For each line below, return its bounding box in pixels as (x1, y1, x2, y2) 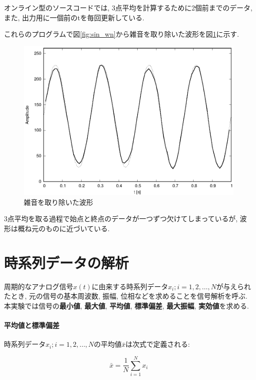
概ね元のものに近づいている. (17, 223, 110, 233)
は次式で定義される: (125, 339, 190, 349)
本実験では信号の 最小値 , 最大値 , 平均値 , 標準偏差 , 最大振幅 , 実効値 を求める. (4, 300, 249, 311)
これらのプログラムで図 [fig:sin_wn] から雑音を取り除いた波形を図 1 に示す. (4, 29, 239, 39)
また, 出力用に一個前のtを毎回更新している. (4, 12, 145, 22)
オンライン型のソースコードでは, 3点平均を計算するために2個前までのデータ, (4, 2, 253, 12)
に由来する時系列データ (92, 281, 168, 291)
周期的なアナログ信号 (4, 281, 73, 291)
